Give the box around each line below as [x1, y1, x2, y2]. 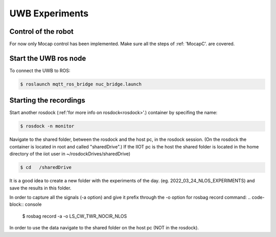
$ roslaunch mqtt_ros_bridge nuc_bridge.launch [20, 81, 142, 87]
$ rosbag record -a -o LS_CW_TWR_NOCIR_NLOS [22, 213, 127, 219]
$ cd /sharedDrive [20, 164, 72, 170]
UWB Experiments [9, 8, 89, 19]
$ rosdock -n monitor [20, 123, 75, 129]
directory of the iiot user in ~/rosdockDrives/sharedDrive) [9, 151, 130, 157]
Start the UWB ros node [9, 54, 86, 62]
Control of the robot [9, 27, 74, 36]
